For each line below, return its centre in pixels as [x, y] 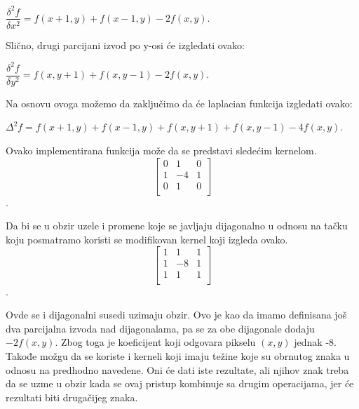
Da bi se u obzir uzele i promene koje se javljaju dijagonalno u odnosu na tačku [177, 226]
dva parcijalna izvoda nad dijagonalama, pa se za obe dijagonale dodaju [160, 328]
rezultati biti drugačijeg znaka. [72, 397]
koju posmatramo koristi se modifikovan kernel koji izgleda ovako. [147, 239]
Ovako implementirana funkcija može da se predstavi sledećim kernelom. [161, 150]
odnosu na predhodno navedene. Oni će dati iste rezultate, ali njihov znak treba [177, 369]
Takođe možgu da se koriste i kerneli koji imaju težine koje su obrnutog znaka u [178, 355]
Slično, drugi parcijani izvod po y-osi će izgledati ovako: [125, 45]
